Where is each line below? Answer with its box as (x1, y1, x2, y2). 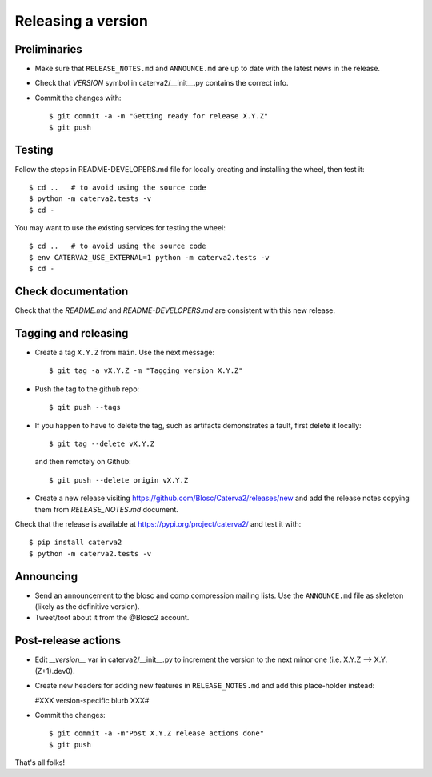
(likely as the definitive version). (34, 602, 140, 611)
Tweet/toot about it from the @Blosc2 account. (34, 613, 190, 623)
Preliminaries (14, 42, 83, 56)
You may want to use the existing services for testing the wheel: (14, 223, 226, 233)
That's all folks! (14, 758, 66, 767)
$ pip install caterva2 (29, 538, 122, 547)
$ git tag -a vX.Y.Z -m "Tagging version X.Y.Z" (49, 366, 243, 375)
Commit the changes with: (34, 93, 122, 102)
